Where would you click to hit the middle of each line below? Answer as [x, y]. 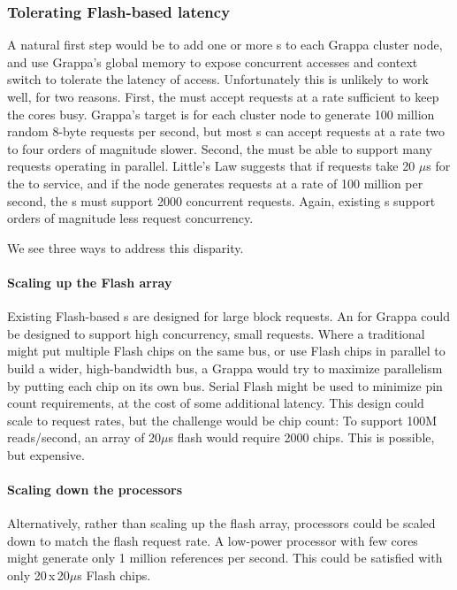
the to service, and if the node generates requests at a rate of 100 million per [215, 183]
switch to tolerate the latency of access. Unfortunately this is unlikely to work [218, 79]
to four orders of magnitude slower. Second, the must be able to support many [220, 148]
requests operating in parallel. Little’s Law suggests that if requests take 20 [211, 166]
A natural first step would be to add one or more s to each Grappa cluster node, [225, 45]
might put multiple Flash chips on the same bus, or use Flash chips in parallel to [226, 351]
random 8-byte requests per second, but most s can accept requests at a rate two [226, 131]
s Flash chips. [114, 575]
